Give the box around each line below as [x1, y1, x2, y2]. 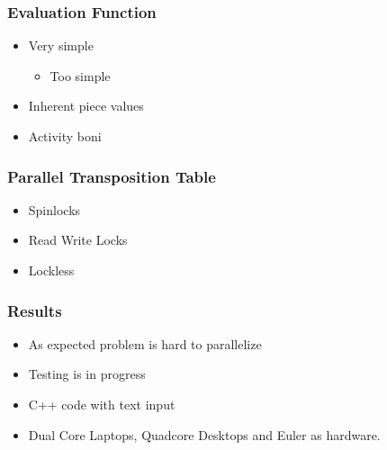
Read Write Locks [28, 230, 128, 249]
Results [7, 299, 62, 321]
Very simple [28, 36, 94, 55]
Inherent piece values [28, 96, 144, 115]
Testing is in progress [28, 364, 146, 383]
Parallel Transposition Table [7, 165, 216, 187]
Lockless [28, 261, 75, 279]
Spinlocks [28, 200, 81, 219]
